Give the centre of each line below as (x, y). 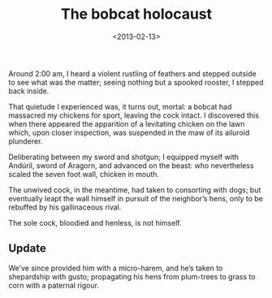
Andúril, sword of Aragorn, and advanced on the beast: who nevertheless (131, 165)
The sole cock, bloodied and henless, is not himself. (95, 222)
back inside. (29, 91)
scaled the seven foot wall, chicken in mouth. (84, 174)
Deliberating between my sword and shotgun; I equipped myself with (124, 157)
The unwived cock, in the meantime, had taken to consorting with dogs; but (135, 190)
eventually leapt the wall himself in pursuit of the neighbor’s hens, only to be (136, 198)
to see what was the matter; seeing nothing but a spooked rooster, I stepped (136, 82)
